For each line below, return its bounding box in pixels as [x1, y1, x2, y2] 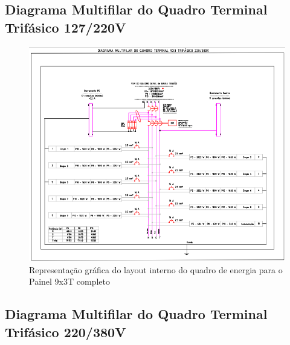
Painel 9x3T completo [29, 275, 110, 288]
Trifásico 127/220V [5, 17, 126, 36]
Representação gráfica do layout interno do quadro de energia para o [29, 263, 283, 276]
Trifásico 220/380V [5, 322, 126, 341]
